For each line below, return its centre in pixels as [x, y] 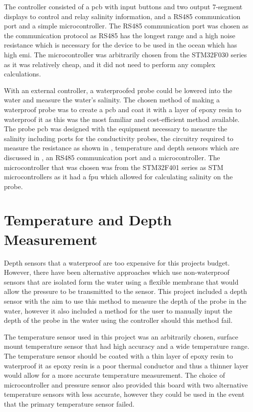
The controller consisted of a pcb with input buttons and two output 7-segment [123, 6]
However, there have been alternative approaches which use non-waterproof [117, 272]
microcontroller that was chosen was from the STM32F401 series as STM [114, 167]
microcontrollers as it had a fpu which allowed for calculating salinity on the [118, 177]
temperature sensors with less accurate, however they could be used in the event [124, 394]
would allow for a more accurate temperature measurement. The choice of [115, 375]
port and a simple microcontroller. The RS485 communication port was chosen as [126, 26]
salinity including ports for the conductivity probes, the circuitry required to [119, 138]
